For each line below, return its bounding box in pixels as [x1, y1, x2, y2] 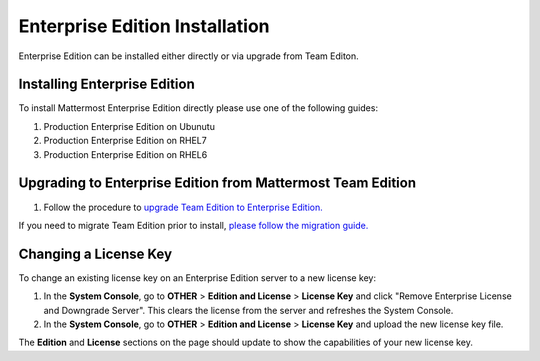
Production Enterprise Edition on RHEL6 [43, 148, 208, 160]
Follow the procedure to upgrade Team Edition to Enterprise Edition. [43, 201, 324, 213]
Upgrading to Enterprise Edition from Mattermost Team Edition [18, 175, 417, 192]
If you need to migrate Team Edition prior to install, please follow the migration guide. [18, 219, 369, 231]
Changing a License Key [18, 245, 173, 262]
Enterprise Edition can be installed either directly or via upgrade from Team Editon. [18, 50, 359, 62]
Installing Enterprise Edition [18, 76, 195, 93]
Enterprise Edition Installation [18, 15, 270, 37]
